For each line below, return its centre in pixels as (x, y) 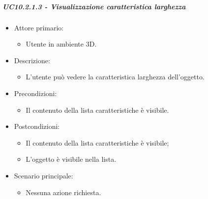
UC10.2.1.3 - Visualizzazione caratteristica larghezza (94, 6)
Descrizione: (32, 60)
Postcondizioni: (37, 126)
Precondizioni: (35, 93)
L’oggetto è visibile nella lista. (71, 159)
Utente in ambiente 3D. (61, 44)
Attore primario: (39, 27)
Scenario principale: (44, 175)
